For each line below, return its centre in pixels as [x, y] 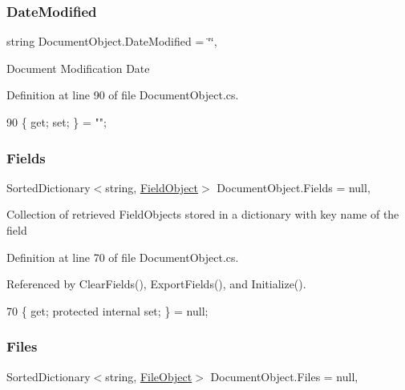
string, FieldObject [152, 187]
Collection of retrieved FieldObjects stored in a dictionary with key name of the [203, 214]
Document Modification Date [78, 68]
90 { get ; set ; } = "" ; [57, 122]
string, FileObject [149, 376]
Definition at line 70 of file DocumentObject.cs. [123, 257]
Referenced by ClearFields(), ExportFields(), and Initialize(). [156, 284]
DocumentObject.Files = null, [284, 376]
